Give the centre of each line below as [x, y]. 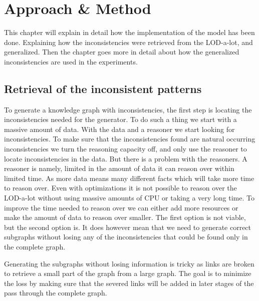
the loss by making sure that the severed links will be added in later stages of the [129, 283]
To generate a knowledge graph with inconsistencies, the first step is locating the [128, 109]
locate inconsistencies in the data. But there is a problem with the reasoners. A [126, 158]
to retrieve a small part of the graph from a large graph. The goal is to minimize [128, 273]
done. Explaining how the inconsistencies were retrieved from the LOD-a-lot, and [128, 42]
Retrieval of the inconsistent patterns [103, 88]
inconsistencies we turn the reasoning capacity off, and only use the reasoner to [125, 149]
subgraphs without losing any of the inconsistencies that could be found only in [126, 237]
